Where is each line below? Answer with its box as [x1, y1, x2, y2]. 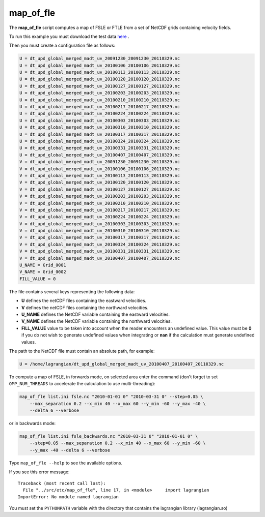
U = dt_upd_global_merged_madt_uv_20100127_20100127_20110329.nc [19, 83, 180, 89]
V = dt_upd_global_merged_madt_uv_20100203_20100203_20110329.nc [19, 193, 180, 199]
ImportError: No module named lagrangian [18, 494, 119, 500]
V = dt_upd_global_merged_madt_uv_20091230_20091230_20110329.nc [19, 159, 180, 165]
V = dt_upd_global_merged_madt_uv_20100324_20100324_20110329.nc [19, 242, 180, 247]
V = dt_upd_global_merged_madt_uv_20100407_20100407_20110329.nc [19, 255, 180, 261]
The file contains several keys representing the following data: [9, 288, 135, 295]
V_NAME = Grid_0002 [19, 269, 66, 275]
